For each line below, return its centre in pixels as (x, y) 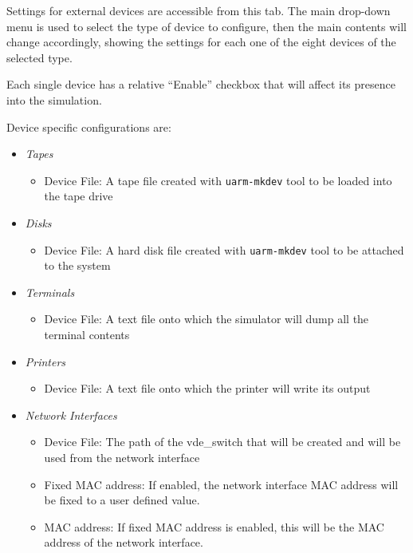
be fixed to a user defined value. (122, 500)
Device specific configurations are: (89, 126)
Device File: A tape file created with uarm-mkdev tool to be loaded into (218, 180)
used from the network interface (122, 457)
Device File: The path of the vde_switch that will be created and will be (222, 442)
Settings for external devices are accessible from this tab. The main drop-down (199, 10)
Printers (45, 361)
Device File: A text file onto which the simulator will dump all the (206, 319)
